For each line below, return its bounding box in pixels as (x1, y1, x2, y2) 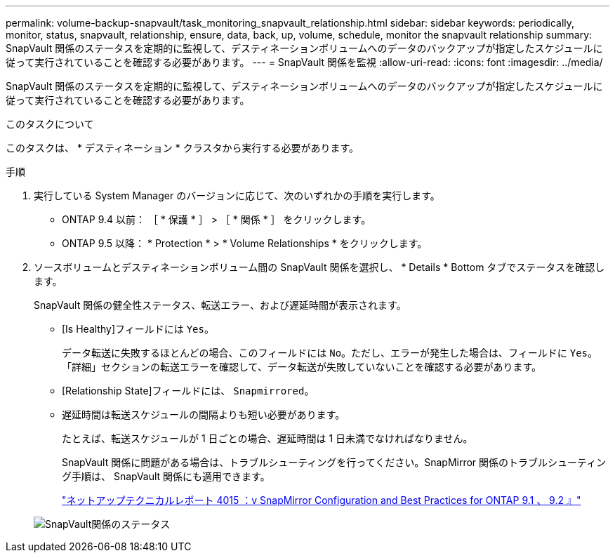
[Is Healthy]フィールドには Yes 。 (62, 323, 214, 335)
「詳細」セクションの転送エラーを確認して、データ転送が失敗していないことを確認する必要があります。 (62, 361, 542, 373)
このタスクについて (6, 118, 94, 130)
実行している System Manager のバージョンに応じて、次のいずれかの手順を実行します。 (34, 190, 440, 201)
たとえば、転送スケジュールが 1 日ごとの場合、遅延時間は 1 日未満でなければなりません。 (62, 432, 473, 444)
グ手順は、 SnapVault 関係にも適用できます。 (62, 470, 270, 482)
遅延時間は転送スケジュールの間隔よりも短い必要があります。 (62, 408, 345, 420)
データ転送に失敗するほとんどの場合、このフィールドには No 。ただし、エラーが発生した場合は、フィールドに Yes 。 (62, 347, 598, 359)
